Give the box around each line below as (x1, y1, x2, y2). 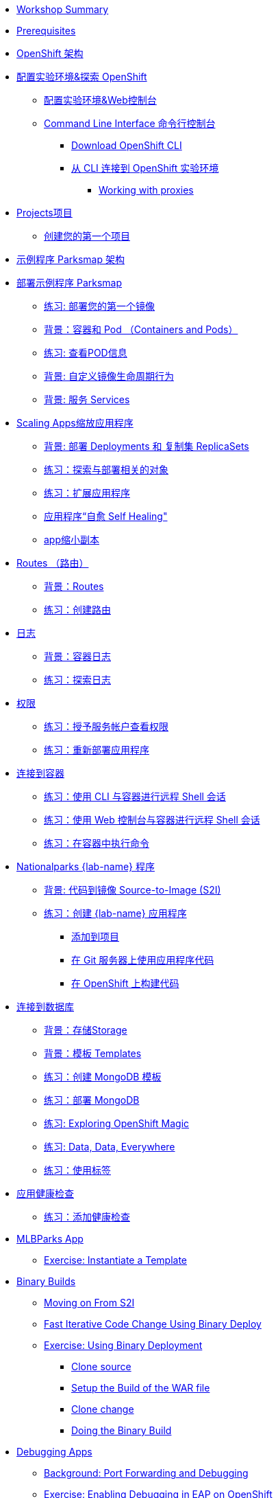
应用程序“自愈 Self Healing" (44, 510, 168, 522)
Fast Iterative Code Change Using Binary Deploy (44, 1318, 262, 1330)
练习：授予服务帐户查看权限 (44, 720, 168, 732)
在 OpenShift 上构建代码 (71, 977, 179, 989)
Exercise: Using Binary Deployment (44, 1339, 203, 1351)
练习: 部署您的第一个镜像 (44, 300, 155, 312)
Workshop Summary (16, 3, 109, 15)
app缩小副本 (44, 534, 100, 545)
